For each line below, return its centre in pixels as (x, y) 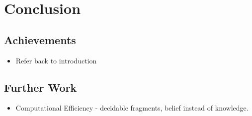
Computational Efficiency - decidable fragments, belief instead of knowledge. (132, 108)
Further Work (41, 87)
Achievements (40, 39)
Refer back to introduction (56, 60)
